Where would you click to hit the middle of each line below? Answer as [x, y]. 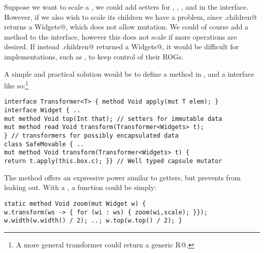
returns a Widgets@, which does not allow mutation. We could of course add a [126, 27]
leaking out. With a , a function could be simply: [80, 187]
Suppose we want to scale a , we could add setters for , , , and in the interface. [126, 7]
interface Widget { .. [42, 110]
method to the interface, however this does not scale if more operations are [121, 36]
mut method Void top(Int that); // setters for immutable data [113, 119]
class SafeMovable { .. [44, 144]
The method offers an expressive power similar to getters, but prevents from [122, 177]
